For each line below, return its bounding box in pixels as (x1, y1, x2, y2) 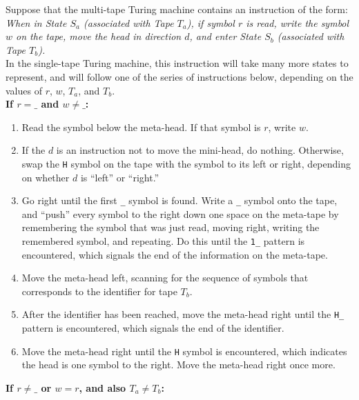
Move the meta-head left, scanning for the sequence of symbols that (21, 270, 309, 285)
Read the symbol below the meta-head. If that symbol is (21, 119, 261, 134)
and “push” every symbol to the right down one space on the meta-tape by (21, 206, 339, 221)
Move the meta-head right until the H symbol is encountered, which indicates (21, 343, 347, 358)
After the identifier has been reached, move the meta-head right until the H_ (21, 307, 345, 321)
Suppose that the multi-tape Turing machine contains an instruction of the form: (6, 2, 348, 16)
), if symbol (186, 15, 235, 30)
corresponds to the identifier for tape (21, 283, 177, 298)
